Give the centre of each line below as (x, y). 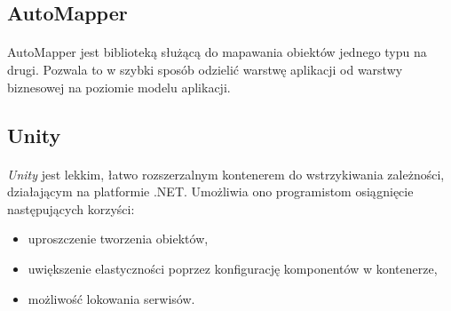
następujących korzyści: (71, 208)
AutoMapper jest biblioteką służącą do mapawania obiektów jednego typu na (217, 52)
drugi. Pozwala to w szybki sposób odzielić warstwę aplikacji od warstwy (205, 69)
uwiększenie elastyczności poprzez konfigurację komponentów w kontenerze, (233, 268)
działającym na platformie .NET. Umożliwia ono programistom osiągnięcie (210, 191)
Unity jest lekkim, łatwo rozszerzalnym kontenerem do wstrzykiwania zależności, (226, 174)
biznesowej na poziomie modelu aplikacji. (119, 87)
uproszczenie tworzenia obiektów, (118, 239)
